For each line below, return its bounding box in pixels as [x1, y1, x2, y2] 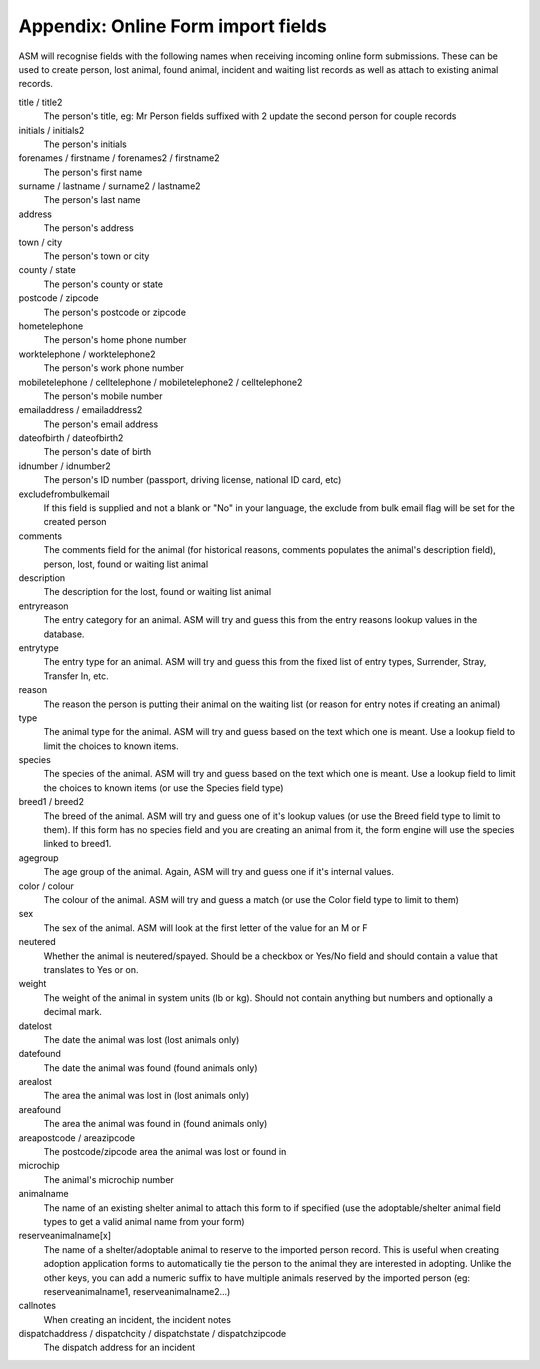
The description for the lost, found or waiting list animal [43, 586, 272, 598]
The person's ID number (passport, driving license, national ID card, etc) [43, 474, 342, 486]
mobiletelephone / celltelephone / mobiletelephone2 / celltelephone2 [18, 376, 303, 388]
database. [43, 628, 85, 640]
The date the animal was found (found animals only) [43, 1061, 258, 1074]
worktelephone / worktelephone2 [18, 348, 156, 360]
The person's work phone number [43, 362, 185, 374]
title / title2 [18, 96, 63, 108]
